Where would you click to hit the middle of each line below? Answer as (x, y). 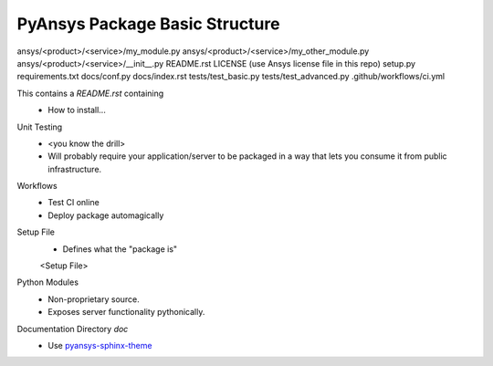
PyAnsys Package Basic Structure (148, 24)
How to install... (77, 110)
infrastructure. (75, 169)
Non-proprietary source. (94, 299)
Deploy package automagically (106, 215)
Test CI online (73, 203)
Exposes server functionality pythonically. (126, 312)
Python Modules (48, 282)
